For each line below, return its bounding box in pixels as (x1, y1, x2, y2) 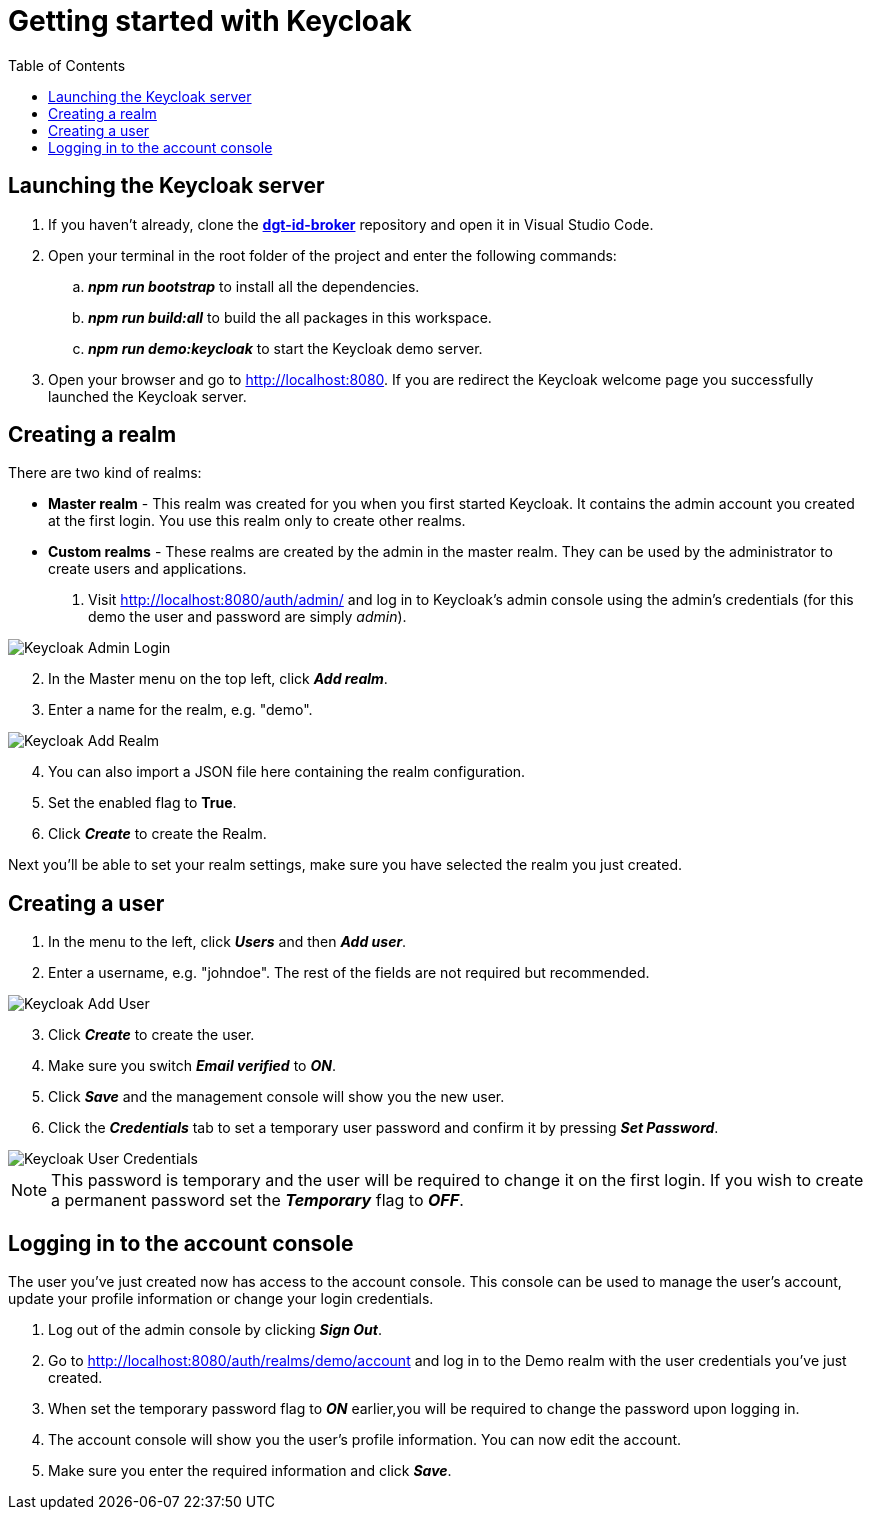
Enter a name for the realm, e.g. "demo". (48, 701, 313, 719)
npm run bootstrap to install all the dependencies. (88, 277, 420, 295)
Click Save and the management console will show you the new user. (48, 1088, 505, 1106)
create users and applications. (48, 560, 247, 578)
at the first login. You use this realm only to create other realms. (48, 512, 466, 530)
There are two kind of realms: (8, 464, 202, 482)
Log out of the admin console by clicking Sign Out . (48, 1321, 383, 1339)
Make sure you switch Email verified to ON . (48, 1057, 336, 1075)
